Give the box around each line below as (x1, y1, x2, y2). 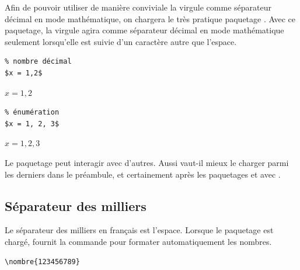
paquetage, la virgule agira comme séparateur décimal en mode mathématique (5, 24, 284, 36)
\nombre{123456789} (5, 257, 80, 266)
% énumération (5, 108, 60, 117)
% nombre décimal (5, 57, 72, 66)
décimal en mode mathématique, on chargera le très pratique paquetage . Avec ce (5, 12, 295, 25)
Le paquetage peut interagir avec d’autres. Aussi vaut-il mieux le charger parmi (5, 156, 289, 168)
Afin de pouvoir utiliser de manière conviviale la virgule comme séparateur (5, 1, 271, 13)
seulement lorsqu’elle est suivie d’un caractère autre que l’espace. (5, 35, 237, 47)
